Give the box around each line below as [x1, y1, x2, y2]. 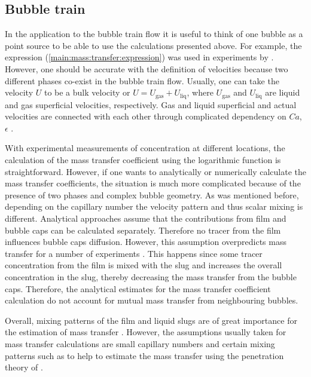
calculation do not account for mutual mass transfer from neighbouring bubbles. [5, 294, 298, 306]
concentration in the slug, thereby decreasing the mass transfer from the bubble [5, 270, 297, 283]
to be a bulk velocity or [44, 86, 130, 99]
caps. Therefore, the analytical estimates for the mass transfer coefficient [5, 282, 271, 295]
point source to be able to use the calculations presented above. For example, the [5, 39, 302, 51]
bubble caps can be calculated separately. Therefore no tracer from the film [5, 223, 281, 236]
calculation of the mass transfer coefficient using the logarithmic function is [5, 154, 281, 165]
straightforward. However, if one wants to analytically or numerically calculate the [5, 165, 306, 177]
